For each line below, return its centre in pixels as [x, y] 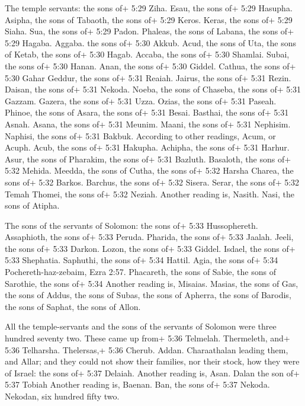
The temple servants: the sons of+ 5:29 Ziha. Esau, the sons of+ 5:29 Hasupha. [149, 8]
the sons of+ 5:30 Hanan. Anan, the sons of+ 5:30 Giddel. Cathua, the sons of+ [150, 65]
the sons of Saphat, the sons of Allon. [73, 306]
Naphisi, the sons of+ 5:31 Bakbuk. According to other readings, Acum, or [140, 135]
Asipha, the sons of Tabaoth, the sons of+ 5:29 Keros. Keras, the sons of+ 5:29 [149, 19]
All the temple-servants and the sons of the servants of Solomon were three [141, 326]
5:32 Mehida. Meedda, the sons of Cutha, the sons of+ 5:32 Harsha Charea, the [149, 170]
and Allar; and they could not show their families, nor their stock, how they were [152, 361]
